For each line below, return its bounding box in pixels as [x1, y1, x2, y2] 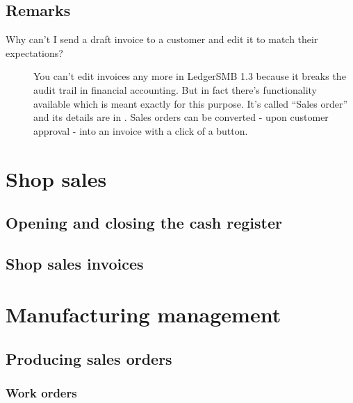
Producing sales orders [6, 348, 172, 370]
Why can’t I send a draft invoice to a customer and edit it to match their [6, 32, 318, 47]
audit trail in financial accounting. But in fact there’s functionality [33, 82, 317, 97]
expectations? [6, 45, 63, 60]
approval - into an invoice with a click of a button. [33, 123, 248, 138]
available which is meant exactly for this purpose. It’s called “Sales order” [33, 96, 348, 110]
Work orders [6, 384, 77, 402]
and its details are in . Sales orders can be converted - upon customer [33, 110, 329, 124]
